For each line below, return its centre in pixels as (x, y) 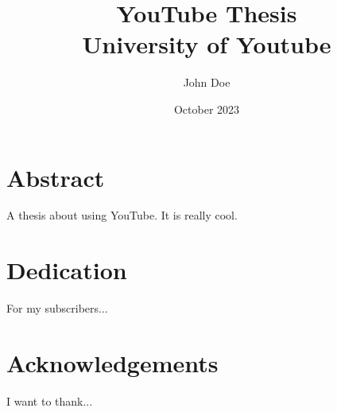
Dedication (67, 270)
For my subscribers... (57, 308)
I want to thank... (50, 400)
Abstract (56, 177)
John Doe (207, 82)
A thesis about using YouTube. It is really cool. (122, 215)
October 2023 (207, 109)
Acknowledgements (112, 362)
